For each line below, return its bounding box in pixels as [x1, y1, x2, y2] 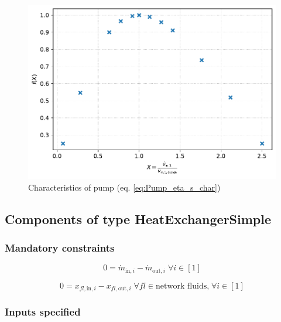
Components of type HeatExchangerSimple [5, 209, 272, 228]
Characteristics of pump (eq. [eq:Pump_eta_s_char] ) [28, 181, 221, 193]
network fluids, [155, 282, 210, 290]
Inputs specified [5, 304, 81, 319]
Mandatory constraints [5, 240, 115, 255]
